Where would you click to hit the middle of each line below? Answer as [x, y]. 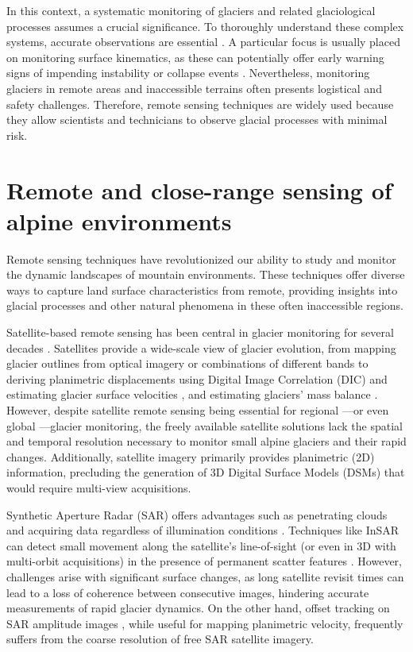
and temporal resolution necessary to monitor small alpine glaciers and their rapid [206, 441]
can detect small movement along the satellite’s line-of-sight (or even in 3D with [201, 545]
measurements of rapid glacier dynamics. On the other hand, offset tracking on [198, 608]
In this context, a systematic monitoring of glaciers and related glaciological [191, 10]
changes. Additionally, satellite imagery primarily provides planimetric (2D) [191, 456]
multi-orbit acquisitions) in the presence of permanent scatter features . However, [204, 561]
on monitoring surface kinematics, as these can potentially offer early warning [195, 57]
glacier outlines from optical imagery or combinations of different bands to [187, 363]
